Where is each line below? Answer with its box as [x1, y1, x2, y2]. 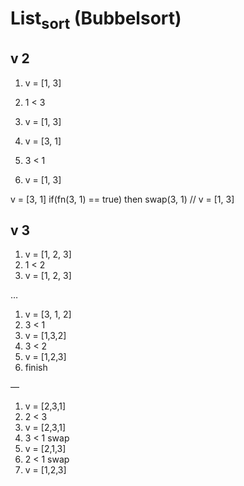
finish [24, 362, 48, 374]
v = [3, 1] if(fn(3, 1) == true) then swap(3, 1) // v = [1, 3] [10, 193, 235, 205]
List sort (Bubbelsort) [10, 7, 182, 33]
